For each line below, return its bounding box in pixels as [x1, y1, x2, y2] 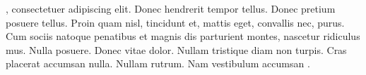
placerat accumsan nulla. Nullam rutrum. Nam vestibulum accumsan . [6, 56, 310, 71]
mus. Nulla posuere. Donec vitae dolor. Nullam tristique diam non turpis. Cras [6, 42, 347, 57]
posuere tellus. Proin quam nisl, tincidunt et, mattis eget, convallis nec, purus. [6, 15, 345, 29]
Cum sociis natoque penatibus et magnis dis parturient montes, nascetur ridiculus [6, 29, 360, 43]
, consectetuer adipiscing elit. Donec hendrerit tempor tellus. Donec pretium [6, 1, 336, 15]
